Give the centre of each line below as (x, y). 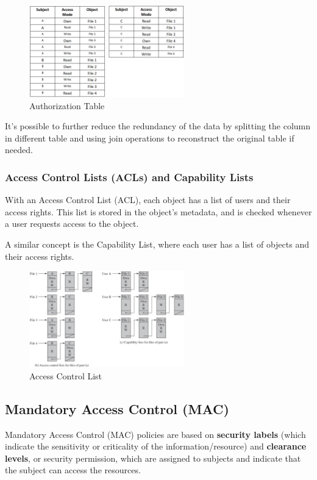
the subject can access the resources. (73, 470)
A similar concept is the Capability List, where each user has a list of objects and (157, 244)
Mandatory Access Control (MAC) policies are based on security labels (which (155, 434)
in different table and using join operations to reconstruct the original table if (150, 138)
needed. (19, 150)
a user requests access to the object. (72, 224)
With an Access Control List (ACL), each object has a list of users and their (148, 200)
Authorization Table (67, 105)
